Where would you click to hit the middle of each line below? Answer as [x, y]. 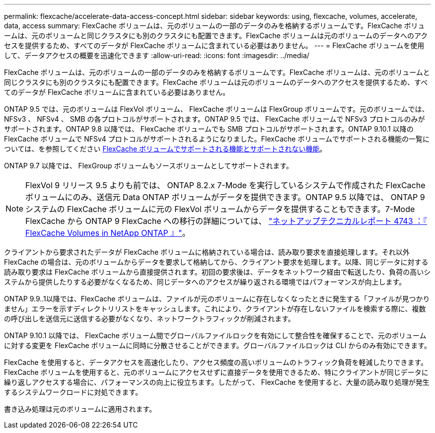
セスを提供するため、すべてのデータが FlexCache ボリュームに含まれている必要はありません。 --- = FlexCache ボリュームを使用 [214, 45]
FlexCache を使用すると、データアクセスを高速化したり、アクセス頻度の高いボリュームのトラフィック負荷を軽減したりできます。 [216, 362]
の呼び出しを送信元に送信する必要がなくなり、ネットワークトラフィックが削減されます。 [149, 319]
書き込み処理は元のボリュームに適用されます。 [80, 409]
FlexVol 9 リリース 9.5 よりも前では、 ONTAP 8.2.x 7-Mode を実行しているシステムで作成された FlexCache [225, 185]
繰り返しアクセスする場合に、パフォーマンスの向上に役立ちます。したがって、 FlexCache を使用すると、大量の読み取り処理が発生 [217, 382]
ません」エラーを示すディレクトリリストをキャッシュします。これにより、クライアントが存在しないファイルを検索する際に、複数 [215, 309]
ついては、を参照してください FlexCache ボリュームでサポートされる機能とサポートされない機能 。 [165, 149]
